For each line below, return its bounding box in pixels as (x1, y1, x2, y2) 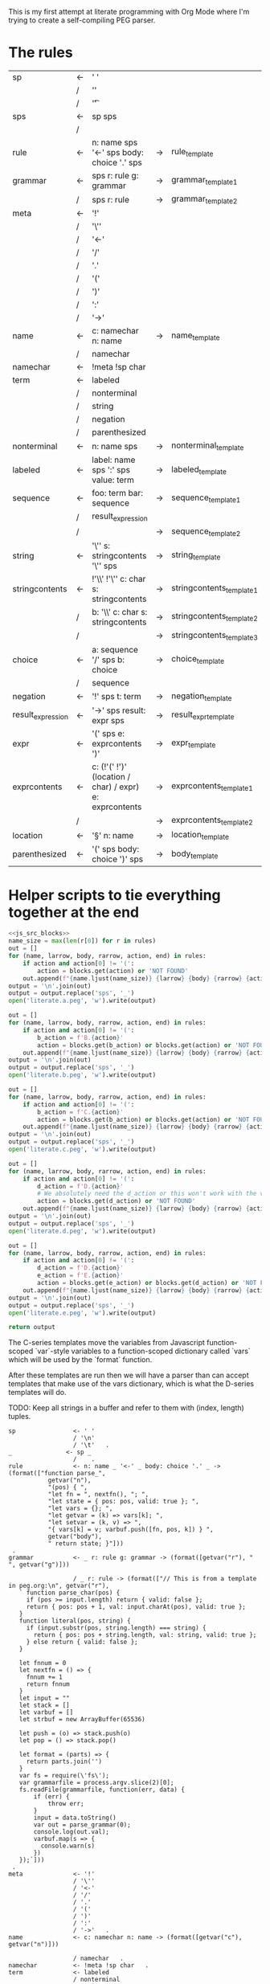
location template (171, 829, 229, 842)
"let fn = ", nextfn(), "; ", (47, 1491, 149, 1499)
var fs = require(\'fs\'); (18, 1772, 110, 1780)
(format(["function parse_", (8, 1470, 106, 1478)
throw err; (47, 1800, 84, 1808)
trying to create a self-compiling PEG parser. (8, 15, 156, 25)
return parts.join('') (26, 1757, 103, 1766)
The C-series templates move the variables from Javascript (8, 1338, 205, 1348)
